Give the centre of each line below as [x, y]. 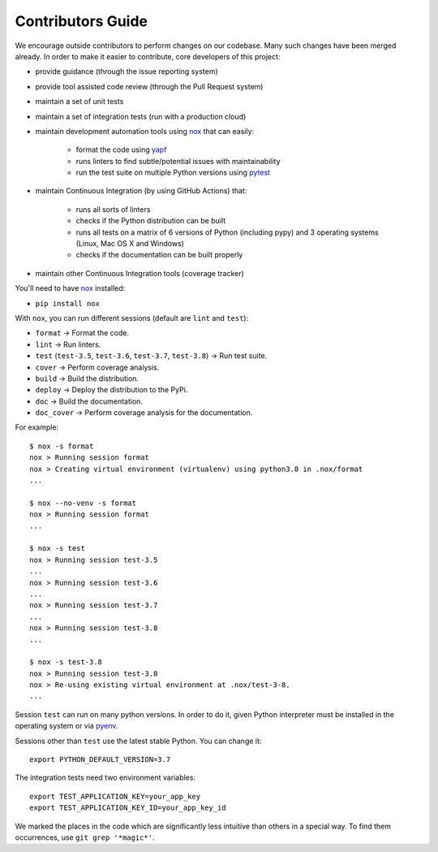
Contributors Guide [81, 21]
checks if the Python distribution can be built [151, 221]
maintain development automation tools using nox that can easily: [145, 131]
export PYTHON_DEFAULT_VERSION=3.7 [100, 760]
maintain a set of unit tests [79, 102]
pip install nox [68, 303]
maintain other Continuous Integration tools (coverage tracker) [140, 273]
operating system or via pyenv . [67, 726]
